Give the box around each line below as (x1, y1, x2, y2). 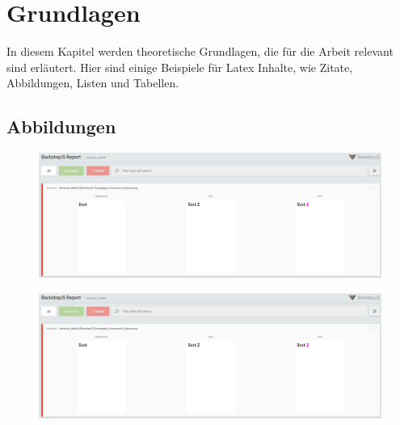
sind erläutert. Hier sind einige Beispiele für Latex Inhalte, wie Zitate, (6, 58, 353, 75)
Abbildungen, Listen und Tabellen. (6, 74, 179, 91)
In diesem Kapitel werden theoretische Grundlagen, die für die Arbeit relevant (6, 43, 394, 60)
